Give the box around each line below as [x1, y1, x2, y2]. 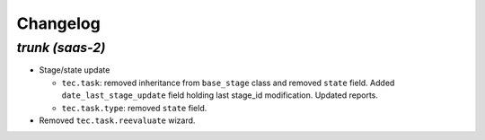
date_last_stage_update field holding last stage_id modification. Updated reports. [61, 90, 379, 101]
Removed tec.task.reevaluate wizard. [39, 115, 196, 126]
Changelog [16, 13, 101, 33]
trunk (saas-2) [16, 39, 106, 56]
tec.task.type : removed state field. [61, 102, 207, 113]
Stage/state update [39, 65, 110, 75]
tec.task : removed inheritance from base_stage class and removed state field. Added [61, 77, 395, 88]
